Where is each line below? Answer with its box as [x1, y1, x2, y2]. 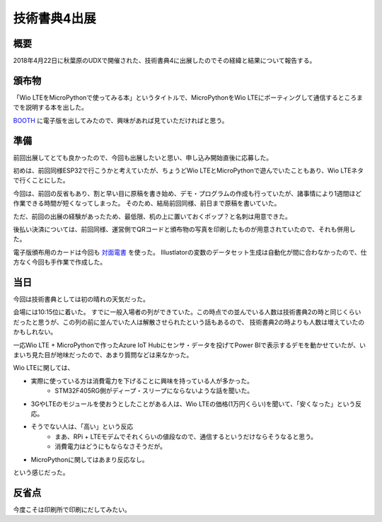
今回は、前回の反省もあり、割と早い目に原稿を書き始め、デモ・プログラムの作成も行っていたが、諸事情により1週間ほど [13, 189, 362, 197]
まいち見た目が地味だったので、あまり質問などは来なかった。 [13, 351, 193, 359]
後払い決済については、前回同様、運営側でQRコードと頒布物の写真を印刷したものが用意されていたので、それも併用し [13, 225, 357, 233]
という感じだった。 [13, 468, 69, 477]
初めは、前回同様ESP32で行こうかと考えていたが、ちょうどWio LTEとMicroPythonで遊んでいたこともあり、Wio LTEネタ [13, 166, 364, 175]
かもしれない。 [13, 327, 57, 336]
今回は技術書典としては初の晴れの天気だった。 [13, 295, 150, 303]
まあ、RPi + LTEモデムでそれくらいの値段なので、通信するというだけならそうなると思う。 [54, 432, 318, 441]
